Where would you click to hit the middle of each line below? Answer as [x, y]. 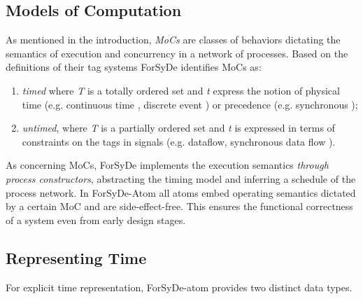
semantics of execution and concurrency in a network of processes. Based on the [177, 53]
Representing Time [76, 257]
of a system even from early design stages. [96, 220]
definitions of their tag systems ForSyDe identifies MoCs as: [134, 67]
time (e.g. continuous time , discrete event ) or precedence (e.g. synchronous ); [190, 104]
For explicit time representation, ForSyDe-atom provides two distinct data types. [179, 287]
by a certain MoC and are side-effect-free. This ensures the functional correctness [179, 206]
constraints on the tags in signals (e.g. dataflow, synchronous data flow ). [179, 141]
